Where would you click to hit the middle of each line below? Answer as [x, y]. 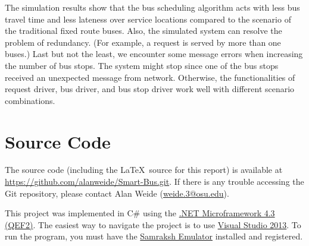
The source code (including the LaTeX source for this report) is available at [144, 170]
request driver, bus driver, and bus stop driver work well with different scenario [150, 89]
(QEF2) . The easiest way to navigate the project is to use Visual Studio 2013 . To [153, 224]
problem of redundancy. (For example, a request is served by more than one [143, 42]
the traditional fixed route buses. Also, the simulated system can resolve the [143, 31]
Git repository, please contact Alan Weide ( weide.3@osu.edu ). [117, 193]
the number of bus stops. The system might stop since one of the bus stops [142, 65]
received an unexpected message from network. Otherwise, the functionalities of [150, 77]
